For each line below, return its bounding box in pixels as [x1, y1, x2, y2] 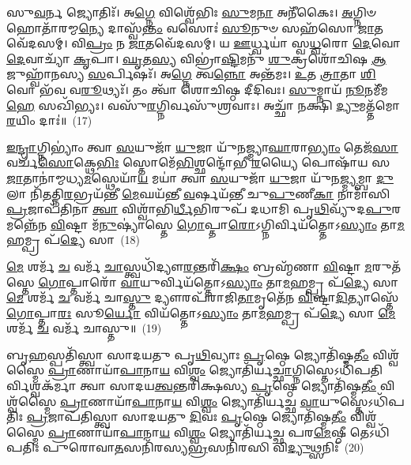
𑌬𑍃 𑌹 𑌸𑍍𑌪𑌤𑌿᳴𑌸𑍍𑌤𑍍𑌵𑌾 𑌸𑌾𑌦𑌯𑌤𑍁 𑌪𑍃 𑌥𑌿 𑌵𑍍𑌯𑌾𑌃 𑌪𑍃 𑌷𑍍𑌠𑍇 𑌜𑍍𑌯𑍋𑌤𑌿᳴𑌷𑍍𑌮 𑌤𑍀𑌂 [6, 346, 369, 362]
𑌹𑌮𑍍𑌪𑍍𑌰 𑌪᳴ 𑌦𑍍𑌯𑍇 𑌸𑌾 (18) [6, 231, 141, 248]
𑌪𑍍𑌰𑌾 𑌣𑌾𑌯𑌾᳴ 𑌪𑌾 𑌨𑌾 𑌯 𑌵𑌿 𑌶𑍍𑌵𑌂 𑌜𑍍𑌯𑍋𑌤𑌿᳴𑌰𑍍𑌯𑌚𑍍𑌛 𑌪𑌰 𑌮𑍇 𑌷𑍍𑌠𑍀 [47, 423, 347, 440]
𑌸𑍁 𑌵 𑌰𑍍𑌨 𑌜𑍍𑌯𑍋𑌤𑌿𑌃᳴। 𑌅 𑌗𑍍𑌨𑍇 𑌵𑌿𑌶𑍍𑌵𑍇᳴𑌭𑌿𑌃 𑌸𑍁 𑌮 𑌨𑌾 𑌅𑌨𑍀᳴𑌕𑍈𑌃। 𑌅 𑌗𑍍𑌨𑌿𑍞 [6, 4, 376, 20]
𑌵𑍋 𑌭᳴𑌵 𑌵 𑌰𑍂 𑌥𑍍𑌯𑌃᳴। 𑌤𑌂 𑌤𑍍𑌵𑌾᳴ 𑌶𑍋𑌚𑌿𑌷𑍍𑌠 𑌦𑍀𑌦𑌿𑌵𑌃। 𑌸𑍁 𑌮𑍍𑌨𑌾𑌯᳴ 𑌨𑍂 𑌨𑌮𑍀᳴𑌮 [6, 81, 388, 97]
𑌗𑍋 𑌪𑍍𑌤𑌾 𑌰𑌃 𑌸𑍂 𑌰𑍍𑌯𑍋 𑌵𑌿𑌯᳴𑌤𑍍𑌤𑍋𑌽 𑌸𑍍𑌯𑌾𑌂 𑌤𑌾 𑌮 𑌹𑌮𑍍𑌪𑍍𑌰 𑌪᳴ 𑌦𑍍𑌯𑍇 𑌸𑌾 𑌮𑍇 [6, 304, 396, 321]
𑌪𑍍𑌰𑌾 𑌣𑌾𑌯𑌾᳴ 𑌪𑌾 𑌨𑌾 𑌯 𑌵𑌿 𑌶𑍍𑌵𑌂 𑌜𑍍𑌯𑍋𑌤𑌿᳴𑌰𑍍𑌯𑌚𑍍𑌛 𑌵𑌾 [60, 392, 320, 409]
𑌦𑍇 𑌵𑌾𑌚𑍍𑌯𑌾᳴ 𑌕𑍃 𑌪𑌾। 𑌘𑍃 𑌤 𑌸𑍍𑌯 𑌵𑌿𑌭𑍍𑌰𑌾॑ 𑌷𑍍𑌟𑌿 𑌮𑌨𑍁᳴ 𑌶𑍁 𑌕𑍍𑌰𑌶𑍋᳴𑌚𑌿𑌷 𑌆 [6, 50, 386, 66]
